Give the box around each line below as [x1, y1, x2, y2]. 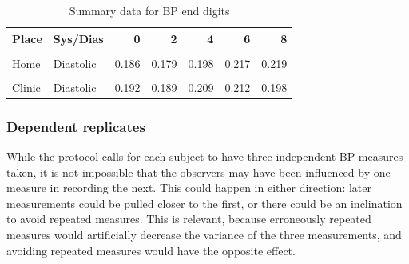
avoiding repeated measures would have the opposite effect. [6, 242, 296, 258]
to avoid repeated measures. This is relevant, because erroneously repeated [6, 210, 371, 227]
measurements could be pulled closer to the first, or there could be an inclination [6, 194, 403, 211]
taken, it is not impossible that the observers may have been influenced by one [6, 163, 391, 180]
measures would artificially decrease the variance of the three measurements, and [6, 226, 402, 243]
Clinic [12, 78, 41, 95]
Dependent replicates [6, 116, 145, 136]
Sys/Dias [53, 30, 104, 46]
